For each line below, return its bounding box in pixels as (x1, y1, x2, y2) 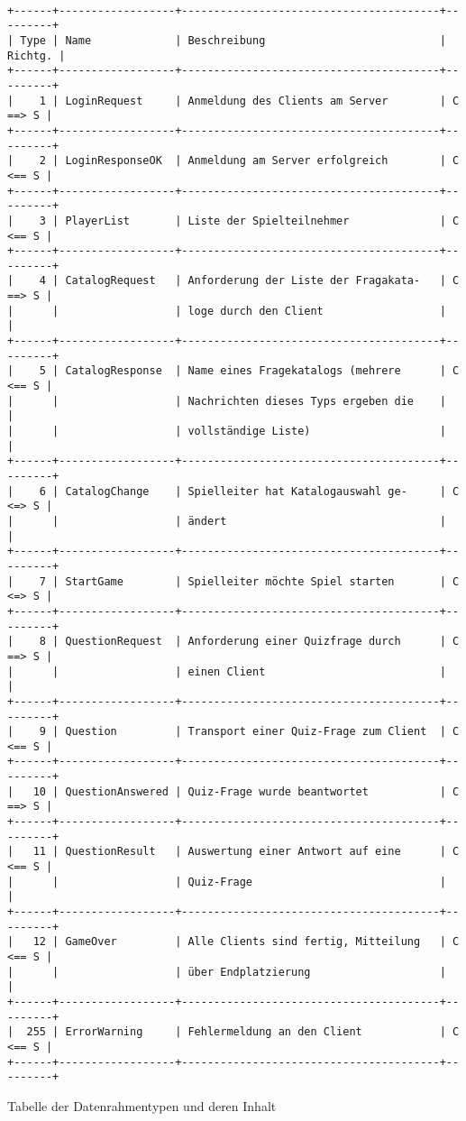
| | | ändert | (7, 514, 446, 528)
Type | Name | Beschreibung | (20, 33, 446, 47)
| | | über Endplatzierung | (7, 965, 446, 979)
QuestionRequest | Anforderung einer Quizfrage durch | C (65, 635, 460, 648)
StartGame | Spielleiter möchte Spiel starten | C (65, 574, 460, 588)
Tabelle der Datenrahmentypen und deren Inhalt (7, 1096, 277, 1115)
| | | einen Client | (7, 665, 446, 678)
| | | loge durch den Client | (7, 304, 446, 317)
